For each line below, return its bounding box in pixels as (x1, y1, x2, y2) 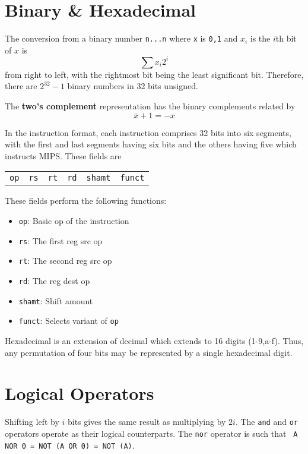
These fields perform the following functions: (5, 194, 167, 207)
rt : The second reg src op (18, 254, 112, 267)
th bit (275, 32, 297, 45)
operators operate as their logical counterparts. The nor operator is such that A (5, 427, 298, 439)
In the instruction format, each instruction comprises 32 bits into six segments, (5, 126, 291, 138)
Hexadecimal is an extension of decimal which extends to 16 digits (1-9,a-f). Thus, (5, 334, 304, 346)
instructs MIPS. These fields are (5, 149, 122, 162)
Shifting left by (5, 415, 59, 428)
